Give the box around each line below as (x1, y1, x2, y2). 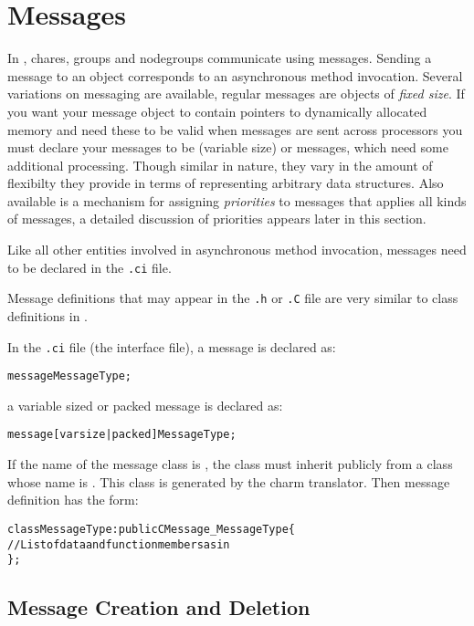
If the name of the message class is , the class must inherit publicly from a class (7, 454, 453, 474)
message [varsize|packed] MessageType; (7, 428, 237, 442)
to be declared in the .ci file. (7, 257, 172, 276)
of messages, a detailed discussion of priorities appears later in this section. (7, 209, 427, 228)
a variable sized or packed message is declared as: (7, 395, 283, 414)
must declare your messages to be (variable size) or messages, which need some (7, 138, 448, 157)
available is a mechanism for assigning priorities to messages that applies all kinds (7, 191, 467, 210)
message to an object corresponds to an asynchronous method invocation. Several (7, 66, 463, 85)
